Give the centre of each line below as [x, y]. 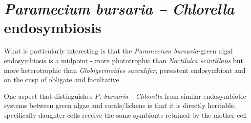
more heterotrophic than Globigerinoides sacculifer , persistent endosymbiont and [125, 70]
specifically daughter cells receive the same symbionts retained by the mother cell [125, 114]
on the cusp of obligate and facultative [62, 79]
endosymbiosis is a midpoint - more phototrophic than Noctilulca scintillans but [124, 60]
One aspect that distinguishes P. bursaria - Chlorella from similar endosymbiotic [125, 96]
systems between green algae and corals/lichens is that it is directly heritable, [120, 105]
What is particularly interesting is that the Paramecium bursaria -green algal [118, 51]
